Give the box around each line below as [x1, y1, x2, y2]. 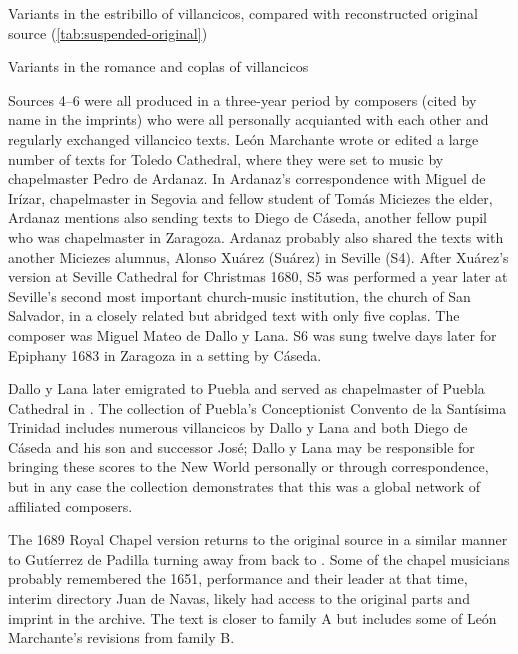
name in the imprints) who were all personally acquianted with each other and [8, 109, 489, 130]
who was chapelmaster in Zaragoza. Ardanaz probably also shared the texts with [8, 226, 504, 247]
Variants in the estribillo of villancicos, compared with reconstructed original [8, 3, 478, 23]
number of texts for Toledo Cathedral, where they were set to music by [8, 148, 444, 169]
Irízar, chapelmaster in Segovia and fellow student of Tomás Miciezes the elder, [8, 187, 493, 208]
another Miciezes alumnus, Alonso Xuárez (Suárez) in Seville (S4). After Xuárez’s [8, 246, 509, 267]
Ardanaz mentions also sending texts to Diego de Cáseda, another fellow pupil [8, 207, 487, 228]
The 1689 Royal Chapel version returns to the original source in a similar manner [8, 529, 508, 550]
